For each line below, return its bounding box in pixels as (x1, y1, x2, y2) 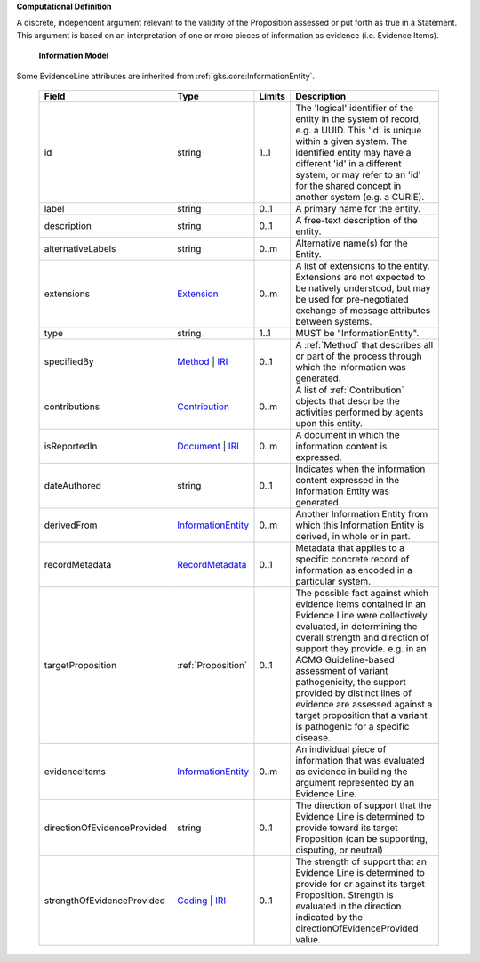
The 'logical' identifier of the (294, 101, 414, 114)
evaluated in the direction (294, 900, 402, 912)
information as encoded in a (294, 563, 412, 576)
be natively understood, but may (294, 281, 431, 294)
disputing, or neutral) (294, 844, 384, 856)
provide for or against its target (294, 877, 426, 890)
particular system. (294, 575, 372, 587)
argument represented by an (294, 776, 415, 788)
